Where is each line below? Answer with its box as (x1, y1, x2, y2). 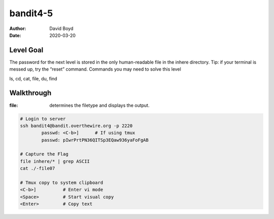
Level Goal (9, 46, 44, 54)
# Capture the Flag (20, 151, 68, 157)
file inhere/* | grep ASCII (20, 158, 90, 164)
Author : (9, 25, 26, 32)
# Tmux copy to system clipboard (20, 180, 104, 185)
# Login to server (20, 116, 66, 121)
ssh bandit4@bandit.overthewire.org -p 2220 (20, 122, 133, 129)
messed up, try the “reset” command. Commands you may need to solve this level (9, 66, 181, 72)
